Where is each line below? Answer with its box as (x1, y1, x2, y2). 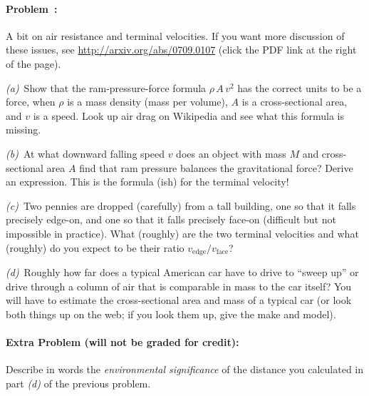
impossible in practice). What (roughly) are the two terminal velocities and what (6, 225, 359, 240)
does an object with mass (176, 146, 286, 161)
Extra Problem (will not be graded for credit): (6, 334, 239, 349)
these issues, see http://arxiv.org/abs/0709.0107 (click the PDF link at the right (6, 42, 357, 57)
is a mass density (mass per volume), (67, 94, 228, 109)
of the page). (6, 56, 61, 71)
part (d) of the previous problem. (6, 375, 151, 390)
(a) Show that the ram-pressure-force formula (6, 80, 207, 95)
